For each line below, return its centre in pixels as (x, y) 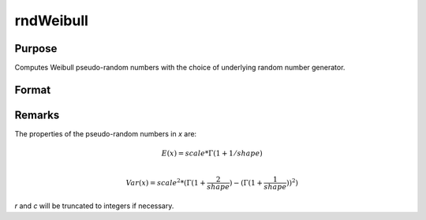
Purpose (36, 48)
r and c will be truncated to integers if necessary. (94, 206)
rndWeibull (51, 21)
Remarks (37, 115)
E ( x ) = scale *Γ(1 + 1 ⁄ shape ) (212, 153)
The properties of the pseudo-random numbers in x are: (106, 133)
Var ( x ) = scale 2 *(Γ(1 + (166, 182)
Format (33, 89)
